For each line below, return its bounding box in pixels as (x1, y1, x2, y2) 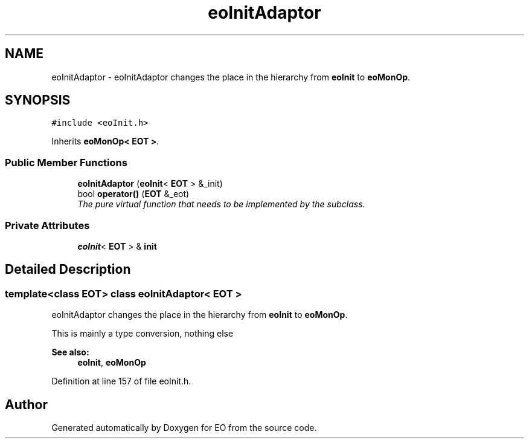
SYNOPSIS (5, 92, 71, 108)
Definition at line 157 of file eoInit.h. (51, 376, 191, 387)
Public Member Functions (5, 156, 127, 169)
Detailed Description (5, 262, 131, 277)
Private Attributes (5, 219, 90, 231)
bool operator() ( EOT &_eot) (77, 189, 190, 199)
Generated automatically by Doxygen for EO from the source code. (51, 422, 317, 433)
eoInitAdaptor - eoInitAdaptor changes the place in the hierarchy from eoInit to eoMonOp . (51, 71, 411, 82)
